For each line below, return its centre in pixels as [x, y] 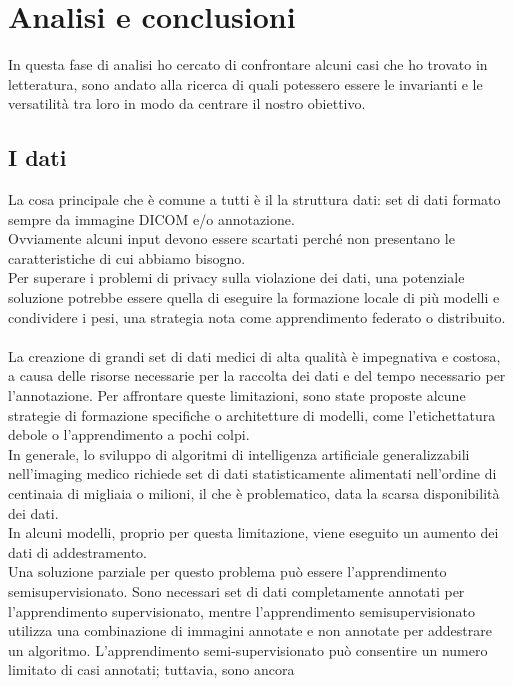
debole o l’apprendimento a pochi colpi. [129, 434]
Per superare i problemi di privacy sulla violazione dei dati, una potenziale [236, 277]
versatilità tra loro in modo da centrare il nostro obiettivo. [187, 103]
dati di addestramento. [77, 551]
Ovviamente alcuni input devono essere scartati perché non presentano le [231, 238]
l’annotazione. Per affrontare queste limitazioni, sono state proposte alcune [237, 395]
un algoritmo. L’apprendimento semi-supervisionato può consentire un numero [248, 649]
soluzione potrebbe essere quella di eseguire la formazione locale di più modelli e [254, 297]
